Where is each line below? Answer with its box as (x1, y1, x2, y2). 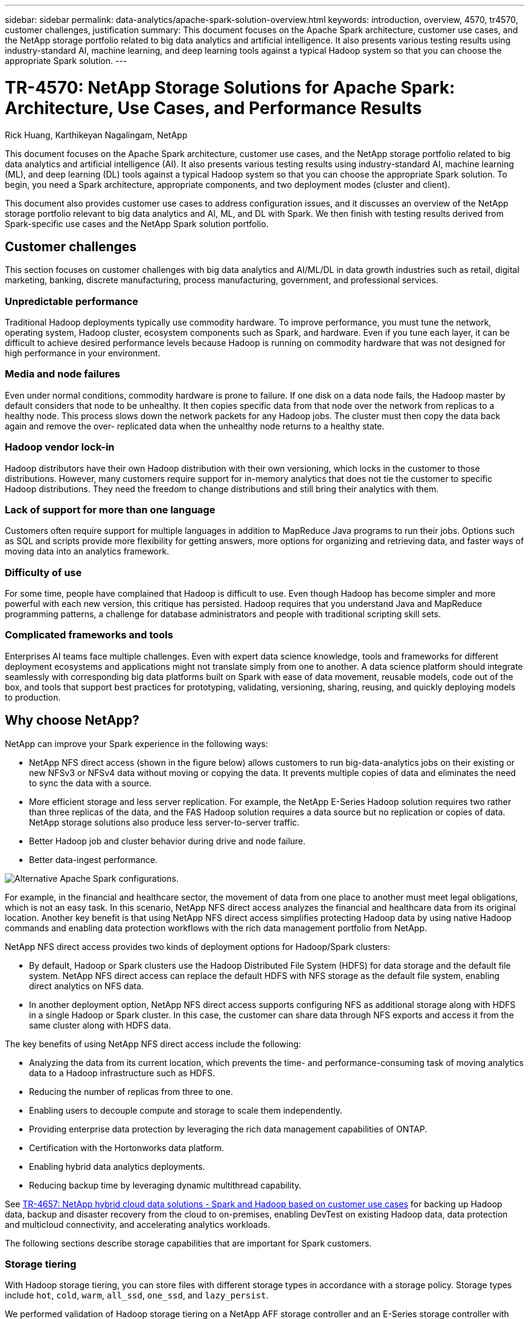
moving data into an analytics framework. (5, 546, 169, 557)
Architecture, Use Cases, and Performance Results (5, 97, 422, 118)
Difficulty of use (5, 566, 82, 579)
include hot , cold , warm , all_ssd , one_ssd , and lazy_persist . (5, 1290, 269, 1301)
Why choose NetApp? (5, 713, 139, 728)
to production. (5, 692, 61, 702)
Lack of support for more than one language (5, 503, 216, 516)
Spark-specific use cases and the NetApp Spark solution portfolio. (5, 218, 269, 229)
